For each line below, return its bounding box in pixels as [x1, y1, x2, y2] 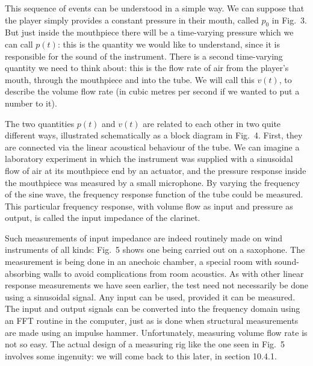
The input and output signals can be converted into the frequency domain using [5, 302, 300, 315]
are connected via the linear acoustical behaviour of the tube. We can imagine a [5, 140, 300, 153]
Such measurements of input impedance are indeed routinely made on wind [5, 231, 283, 244]
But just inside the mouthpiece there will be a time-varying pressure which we [5, 26, 294, 39]
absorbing [5, 267, 41, 279]
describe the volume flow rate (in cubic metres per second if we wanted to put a [5, 85, 300, 98]
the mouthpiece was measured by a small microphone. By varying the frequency [5, 176, 300, 188]
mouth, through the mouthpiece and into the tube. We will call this [5, 73, 255, 85]
